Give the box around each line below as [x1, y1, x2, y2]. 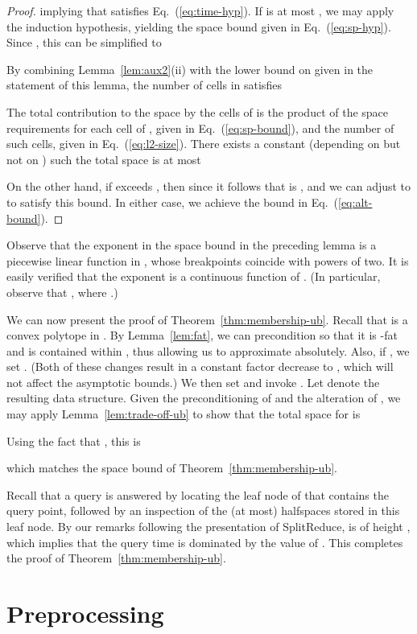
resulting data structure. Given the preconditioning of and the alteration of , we [6, 389, 401, 406]
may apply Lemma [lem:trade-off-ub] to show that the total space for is [6, 406, 361, 422]
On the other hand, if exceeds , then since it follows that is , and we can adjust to [6, 178, 411, 195]
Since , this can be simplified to [6, 34, 162, 51]
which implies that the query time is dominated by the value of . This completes [6, 533, 403, 550]
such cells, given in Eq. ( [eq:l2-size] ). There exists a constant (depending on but [6, 135, 401, 152]
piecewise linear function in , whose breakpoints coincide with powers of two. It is [6, 252, 409, 269]
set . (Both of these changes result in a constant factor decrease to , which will [6, 358, 394, 375]
